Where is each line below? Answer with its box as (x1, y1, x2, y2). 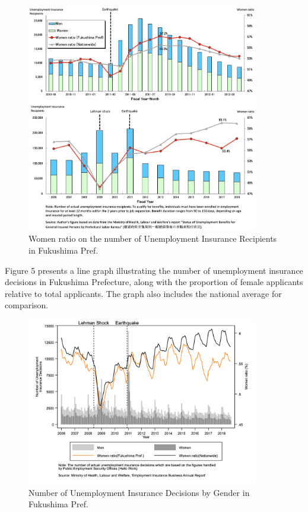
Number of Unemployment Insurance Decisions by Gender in (28, 486, 250, 498)
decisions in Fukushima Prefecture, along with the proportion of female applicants (5, 276, 303, 288)
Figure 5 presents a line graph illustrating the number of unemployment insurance (5, 264, 303, 276)
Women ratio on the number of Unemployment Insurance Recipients (28, 232, 277, 245)
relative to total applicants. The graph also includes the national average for (5, 287, 282, 299)
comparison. (5, 299, 49, 311)
